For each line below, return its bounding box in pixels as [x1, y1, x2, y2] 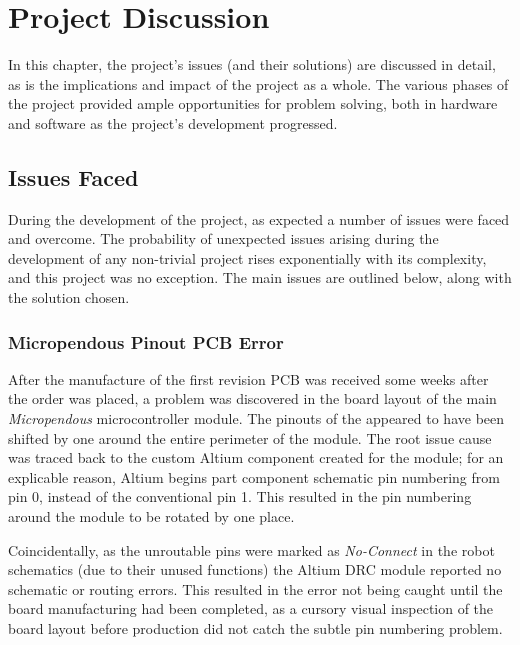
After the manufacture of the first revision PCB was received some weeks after [8, 368, 489, 389]
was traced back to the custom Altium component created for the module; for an [8, 447, 504, 468]
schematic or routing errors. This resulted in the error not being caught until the [8, 578, 503, 599]
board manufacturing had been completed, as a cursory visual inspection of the [8, 598, 494, 619]
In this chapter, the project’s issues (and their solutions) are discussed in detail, [8, 54, 496, 75]
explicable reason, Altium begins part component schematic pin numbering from [8, 466, 500, 487]
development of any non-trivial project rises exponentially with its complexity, [8, 247, 487, 268]
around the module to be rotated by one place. [8, 506, 295, 527]
